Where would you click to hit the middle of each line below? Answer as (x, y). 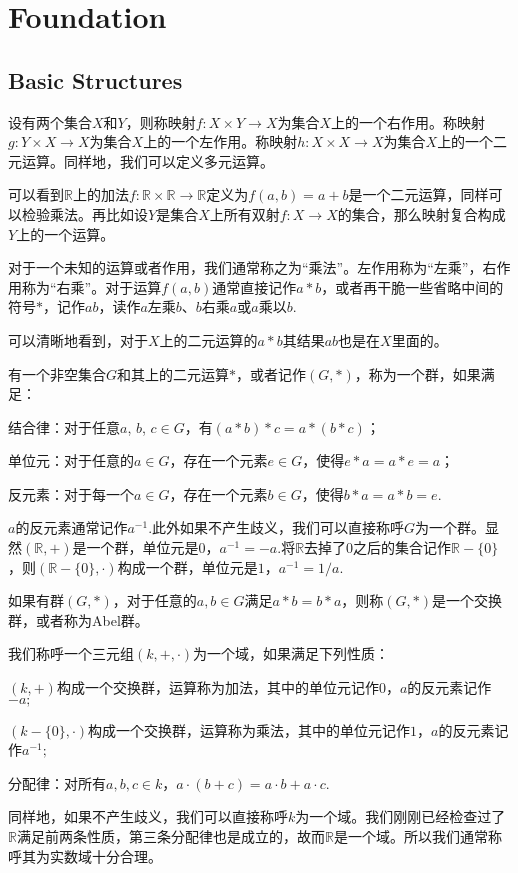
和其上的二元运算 (173, 373)
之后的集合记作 (402, 547)
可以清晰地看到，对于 (78, 339)
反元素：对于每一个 (71, 493)
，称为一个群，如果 (417, 373)
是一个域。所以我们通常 (410, 836)
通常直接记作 (254, 286)
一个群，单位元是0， (153, 547)
